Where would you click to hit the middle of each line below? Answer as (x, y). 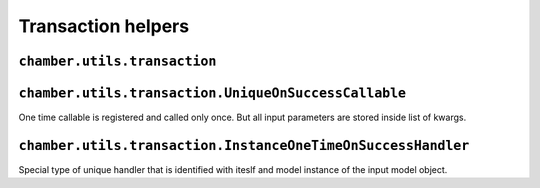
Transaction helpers (104, 26)
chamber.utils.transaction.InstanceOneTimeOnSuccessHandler (244, 145)
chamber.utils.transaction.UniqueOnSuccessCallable (212, 93)
